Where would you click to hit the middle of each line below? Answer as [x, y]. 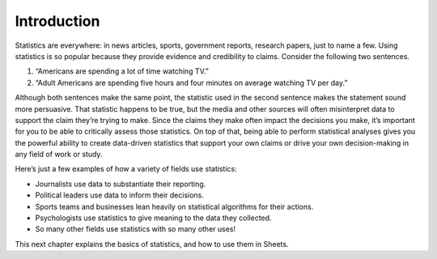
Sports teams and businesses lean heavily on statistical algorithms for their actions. [174, 206]
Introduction [57, 21]
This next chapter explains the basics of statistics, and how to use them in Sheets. [152, 244]
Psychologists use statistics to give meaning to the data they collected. [153, 218]
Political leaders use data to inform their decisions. [119, 195]
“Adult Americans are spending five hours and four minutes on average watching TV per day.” [191, 83]
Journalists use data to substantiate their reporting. [121, 184]
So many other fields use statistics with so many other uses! [136, 229]
